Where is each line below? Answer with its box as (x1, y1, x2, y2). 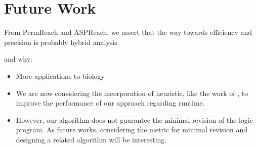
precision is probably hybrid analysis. (4, 36, 119, 47)
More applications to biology (16, 70, 105, 81)
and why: (4, 54, 33, 64)
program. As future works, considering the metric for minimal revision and (16, 124, 247, 135)
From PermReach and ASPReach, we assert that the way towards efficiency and (4, 27, 252, 37)
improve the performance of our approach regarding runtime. (16, 97, 205, 108)
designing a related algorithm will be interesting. (16, 134, 167, 144)
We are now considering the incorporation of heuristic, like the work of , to (16, 87, 248, 98)
